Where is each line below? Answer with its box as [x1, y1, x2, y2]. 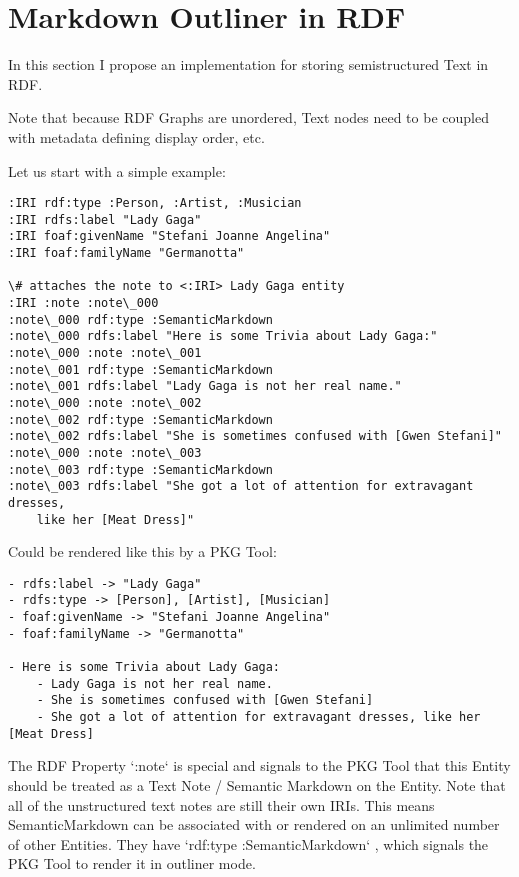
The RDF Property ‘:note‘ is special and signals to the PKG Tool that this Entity [8, 755, 511, 776]
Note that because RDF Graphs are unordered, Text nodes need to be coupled [8, 107, 489, 128]
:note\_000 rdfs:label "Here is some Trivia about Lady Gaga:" [8, 329, 438, 344]
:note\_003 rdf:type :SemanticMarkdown [8, 462, 273, 477]
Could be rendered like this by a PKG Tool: [8, 541, 277, 562]
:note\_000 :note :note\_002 [8, 395, 202, 410]
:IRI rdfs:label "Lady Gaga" [8, 212, 202, 227]
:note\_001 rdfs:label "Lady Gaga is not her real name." [8, 379, 402, 394]
